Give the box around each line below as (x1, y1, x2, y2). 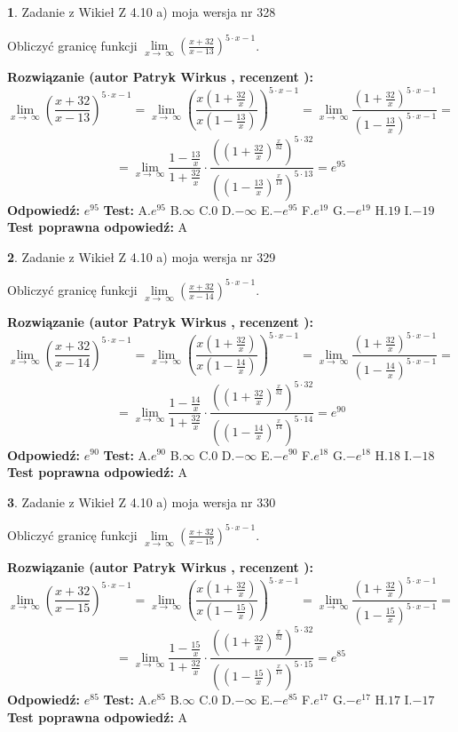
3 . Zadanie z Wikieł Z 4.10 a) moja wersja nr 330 (7, 492, 276, 511)
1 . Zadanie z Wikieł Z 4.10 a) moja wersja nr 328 (7, 3, 276, 20)
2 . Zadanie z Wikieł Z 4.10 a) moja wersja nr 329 (7, 247, 276, 266)
